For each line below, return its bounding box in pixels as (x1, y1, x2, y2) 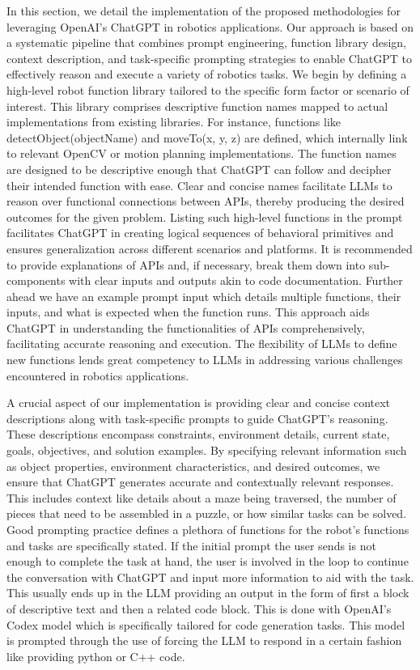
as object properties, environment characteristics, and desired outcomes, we (6, 457, 380, 474)
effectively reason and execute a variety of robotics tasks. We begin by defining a (6, 66, 407, 83)
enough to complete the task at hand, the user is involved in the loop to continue (6, 553, 409, 570)
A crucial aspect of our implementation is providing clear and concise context (6, 394, 391, 411)
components (6, 272, 66, 289)
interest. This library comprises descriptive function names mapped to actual (6, 97, 388, 114)
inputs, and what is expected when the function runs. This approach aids (6, 303, 370, 320)
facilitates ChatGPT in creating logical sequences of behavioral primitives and (6, 224, 394, 241)
